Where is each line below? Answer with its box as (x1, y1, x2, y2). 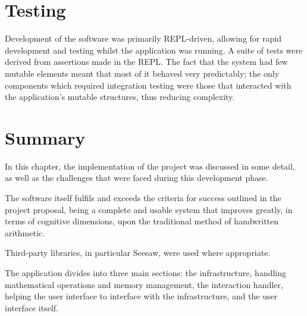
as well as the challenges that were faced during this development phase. (5, 171, 268, 184)
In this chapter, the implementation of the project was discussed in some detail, (5, 159, 295, 172)
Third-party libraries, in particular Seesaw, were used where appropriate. (5, 246, 271, 259)
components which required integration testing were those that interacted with (5, 79, 292, 91)
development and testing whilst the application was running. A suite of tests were (5, 43, 303, 56)
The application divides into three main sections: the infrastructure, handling (5, 266, 287, 279)
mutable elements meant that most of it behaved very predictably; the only (5, 67, 280, 79)
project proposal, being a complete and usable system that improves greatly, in (5, 203, 293, 215)
